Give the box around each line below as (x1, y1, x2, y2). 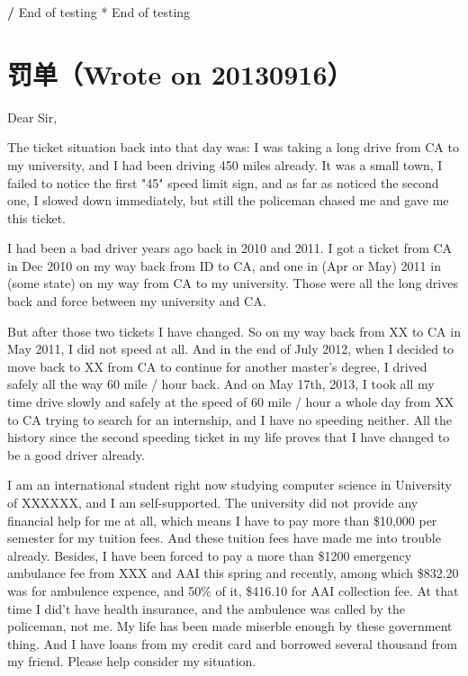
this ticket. (7, 208, 67, 227)
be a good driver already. (7, 445, 145, 464)
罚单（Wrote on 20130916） (7, 55, 353, 92)
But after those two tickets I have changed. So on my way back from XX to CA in (7, 321, 461, 340)
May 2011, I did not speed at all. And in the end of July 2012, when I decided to (7, 339, 454, 358)
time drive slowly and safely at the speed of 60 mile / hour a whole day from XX (7, 392, 454, 411)
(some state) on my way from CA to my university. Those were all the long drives (7, 274, 458, 293)
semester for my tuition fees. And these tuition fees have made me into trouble (7, 528, 441, 547)
